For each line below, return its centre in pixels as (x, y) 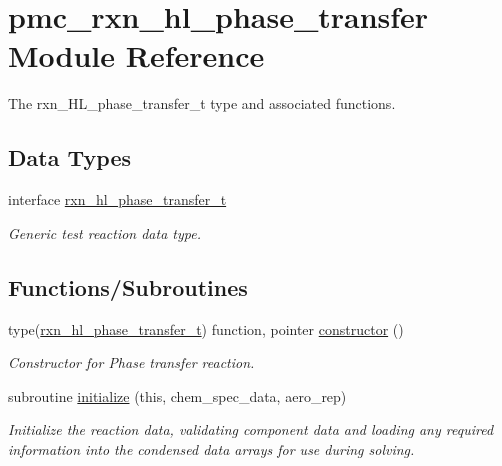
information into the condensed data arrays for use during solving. (211, 448)
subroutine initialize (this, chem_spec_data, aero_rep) (177, 395)
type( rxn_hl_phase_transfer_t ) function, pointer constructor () (206, 328)
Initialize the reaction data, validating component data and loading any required (251, 429)
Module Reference (136, 55)
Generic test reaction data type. (104, 232)
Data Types (69, 157)
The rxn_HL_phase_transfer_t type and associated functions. (202, 103)
